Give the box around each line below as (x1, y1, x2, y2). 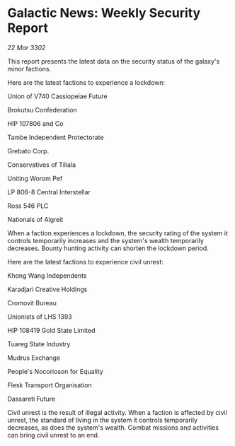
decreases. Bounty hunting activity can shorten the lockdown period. (7, 244, 209, 252)
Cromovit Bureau (7, 298, 57, 307)
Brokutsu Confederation (7, 105, 77, 114)
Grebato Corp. (7, 146, 50, 155)
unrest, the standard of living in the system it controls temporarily (7, 416, 198, 424)
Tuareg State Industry (7, 339, 71, 348)
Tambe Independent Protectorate (7, 133, 104, 141)
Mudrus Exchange (7, 353, 61, 362)
